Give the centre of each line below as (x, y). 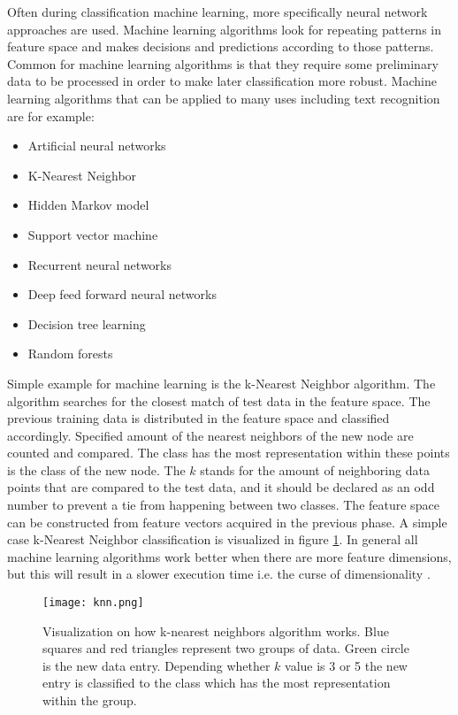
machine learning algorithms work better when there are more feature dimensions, (229, 556)
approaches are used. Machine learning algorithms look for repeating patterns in (225, 29)
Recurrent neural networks (100, 264)
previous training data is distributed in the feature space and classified (198, 418)
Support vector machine (93, 234)
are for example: (51, 115)
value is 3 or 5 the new (346, 665)
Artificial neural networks (97, 146)
